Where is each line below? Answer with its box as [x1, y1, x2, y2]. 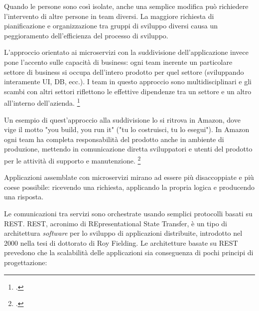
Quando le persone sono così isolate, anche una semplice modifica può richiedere [4, 1, 249, 11]
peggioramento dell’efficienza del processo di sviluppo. [4, 30, 168, 40]
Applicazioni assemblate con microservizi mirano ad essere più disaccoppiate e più [4, 172, 254, 182]
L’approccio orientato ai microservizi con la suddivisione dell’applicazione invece [4, 47, 249, 57]
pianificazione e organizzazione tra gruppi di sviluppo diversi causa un [4, 20, 218, 31]
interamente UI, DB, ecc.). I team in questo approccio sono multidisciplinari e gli [4, 76, 252, 87]
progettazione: [4, 257, 47, 267]
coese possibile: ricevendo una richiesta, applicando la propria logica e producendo [4, 181, 255, 192]
